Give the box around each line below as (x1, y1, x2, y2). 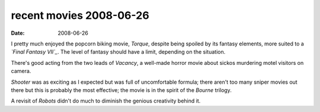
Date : (11, 29, 25, 37)
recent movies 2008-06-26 (11, 9, 149, 22)
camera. (11, 68, 31, 75)
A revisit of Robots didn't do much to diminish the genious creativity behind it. (11, 97, 201, 104)
